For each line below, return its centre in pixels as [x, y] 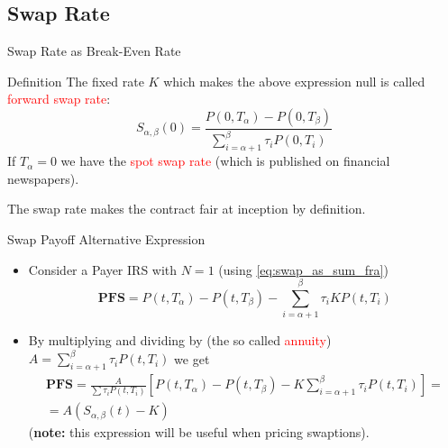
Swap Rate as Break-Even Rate [94, 51]
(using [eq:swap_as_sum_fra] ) [303, 269]
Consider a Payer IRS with [103, 269]
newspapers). [43, 178]
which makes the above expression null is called [294, 81]
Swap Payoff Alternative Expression [106, 238]
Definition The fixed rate [76, 81]
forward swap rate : [59, 99]
